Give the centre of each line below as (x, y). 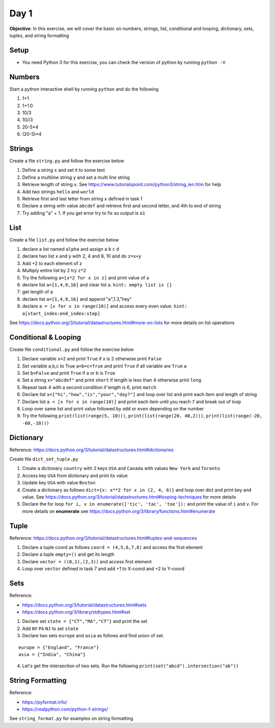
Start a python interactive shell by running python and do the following (84, 89)
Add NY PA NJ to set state (50, 628)
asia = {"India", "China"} (52, 654)
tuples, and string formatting (39, 35)
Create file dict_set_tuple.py (44, 459)
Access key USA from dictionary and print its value (75, 475)
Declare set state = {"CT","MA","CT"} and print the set (85, 621)
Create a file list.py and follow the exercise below (64, 240)
